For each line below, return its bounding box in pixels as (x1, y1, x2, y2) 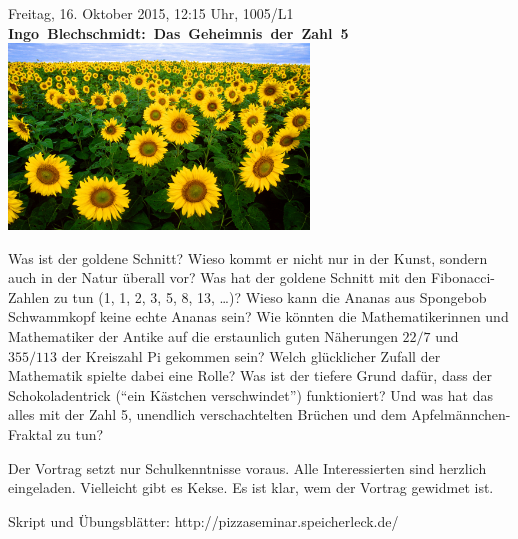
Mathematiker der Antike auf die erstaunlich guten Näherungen (8, 326, 398, 347)
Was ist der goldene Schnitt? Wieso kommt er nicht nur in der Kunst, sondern (8, 247, 488, 268)
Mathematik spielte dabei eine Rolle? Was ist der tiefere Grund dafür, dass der (8, 365, 492, 386)
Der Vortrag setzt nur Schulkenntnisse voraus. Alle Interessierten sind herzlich (8, 457, 487, 478)
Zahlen (8, 286, 50, 307)
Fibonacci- (431, 267, 496, 288)
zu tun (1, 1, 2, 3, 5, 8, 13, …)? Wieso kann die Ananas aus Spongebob (53, 286, 487, 307)
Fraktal (8, 424, 53, 445)
